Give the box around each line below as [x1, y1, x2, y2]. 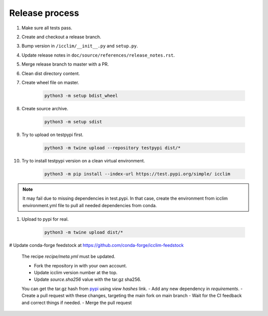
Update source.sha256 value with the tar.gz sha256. [34, 276, 141, 283]
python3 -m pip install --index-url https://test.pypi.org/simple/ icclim [44, 171, 231, 176]
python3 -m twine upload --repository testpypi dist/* [44, 145, 181, 151]
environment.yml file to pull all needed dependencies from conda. [22, 202, 157, 208]
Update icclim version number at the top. [34, 270, 118, 276]
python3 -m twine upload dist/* [44, 229, 124, 235]
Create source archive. [21, 105, 68, 111]
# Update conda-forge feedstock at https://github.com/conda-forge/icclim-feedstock [9, 242, 184, 248]
